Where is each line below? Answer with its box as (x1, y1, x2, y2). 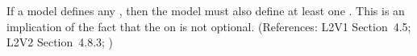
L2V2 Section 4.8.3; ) (6, 34, 114, 50)
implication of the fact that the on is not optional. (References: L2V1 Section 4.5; (6, 18, 411, 34)
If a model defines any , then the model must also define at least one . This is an (6, 2, 405, 18)
